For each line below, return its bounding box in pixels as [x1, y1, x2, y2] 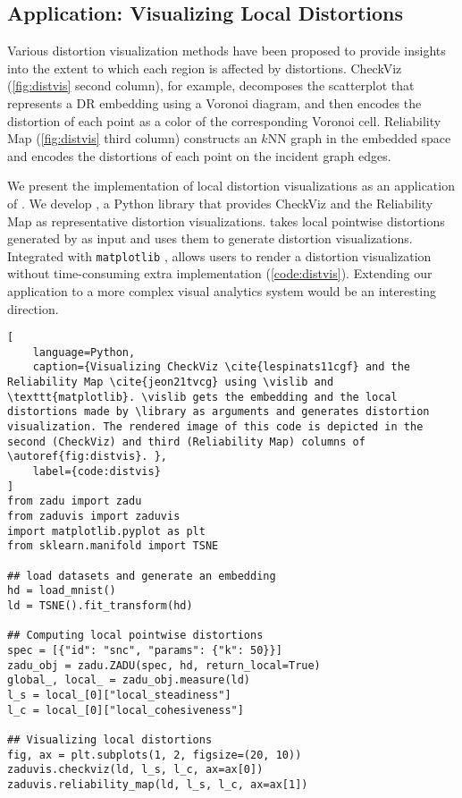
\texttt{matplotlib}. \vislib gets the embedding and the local [7, 390, 398, 403]
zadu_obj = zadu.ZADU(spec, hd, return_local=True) [7, 658, 321, 672]
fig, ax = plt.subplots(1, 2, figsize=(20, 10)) [7, 748, 302, 761]
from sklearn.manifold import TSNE [7, 539, 219, 553]
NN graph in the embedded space [267, 129, 451, 148]
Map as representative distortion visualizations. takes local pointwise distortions [7, 211, 445, 230]
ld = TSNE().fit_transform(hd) [7, 598, 193, 612]
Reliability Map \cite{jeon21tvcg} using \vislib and [7, 376, 334, 389]
